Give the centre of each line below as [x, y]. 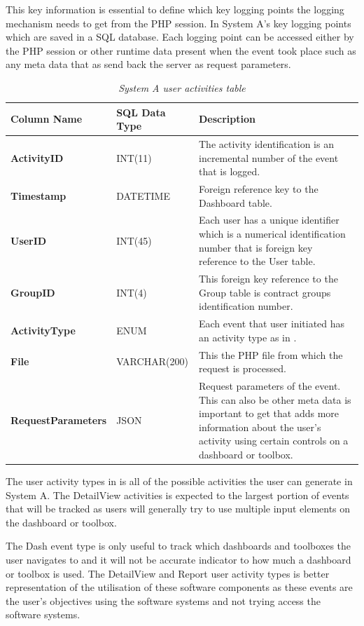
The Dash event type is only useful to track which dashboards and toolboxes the [178, 546]
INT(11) [134, 157]
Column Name [47, 119]
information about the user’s [260, 427]
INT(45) [134, 240]
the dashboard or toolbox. [61, 522]
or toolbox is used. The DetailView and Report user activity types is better [168, 573]
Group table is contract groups [265, 292]
